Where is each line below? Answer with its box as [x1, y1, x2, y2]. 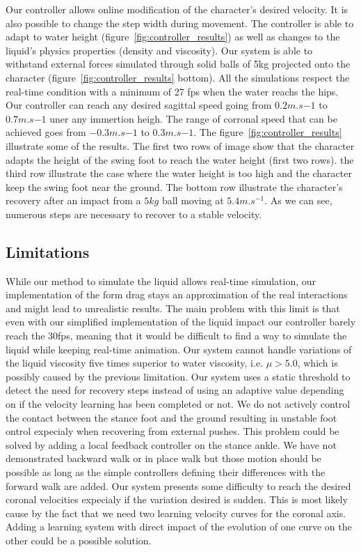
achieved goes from [6, 125, 86, 139]
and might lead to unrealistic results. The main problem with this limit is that [6, 300, 340, 315]
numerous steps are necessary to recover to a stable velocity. [6, 206, 262, 221]
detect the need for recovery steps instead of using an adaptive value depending [6, 383, 344, 397]
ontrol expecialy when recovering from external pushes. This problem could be [6, 424, 339, 438]
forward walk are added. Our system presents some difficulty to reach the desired [6, 478, 351, 493]
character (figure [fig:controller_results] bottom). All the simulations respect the [6, 70, 350, 84]
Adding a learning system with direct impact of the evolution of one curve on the [6, 519, 352, 534]
